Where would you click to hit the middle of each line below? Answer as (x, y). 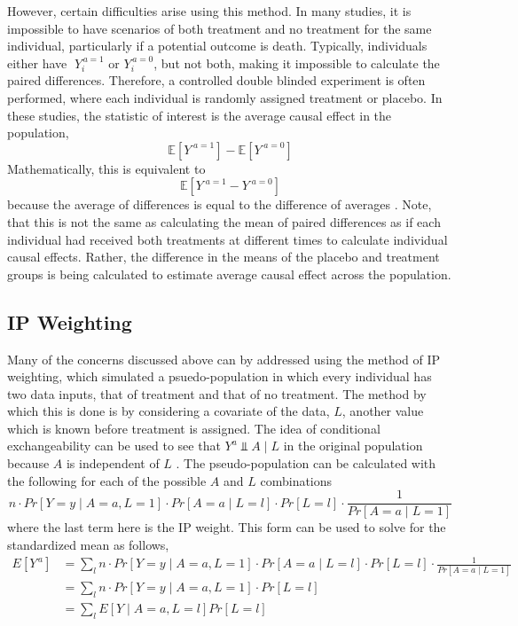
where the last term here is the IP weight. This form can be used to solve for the (227, 527)
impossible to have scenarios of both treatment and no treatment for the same (220, 28)
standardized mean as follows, (88, 544)
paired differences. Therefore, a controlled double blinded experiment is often (216, 80)
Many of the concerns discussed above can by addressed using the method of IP (224, 359)
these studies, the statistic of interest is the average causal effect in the (200, 115)
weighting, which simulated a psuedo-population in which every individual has (220, 376)
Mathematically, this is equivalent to (106, 168)
